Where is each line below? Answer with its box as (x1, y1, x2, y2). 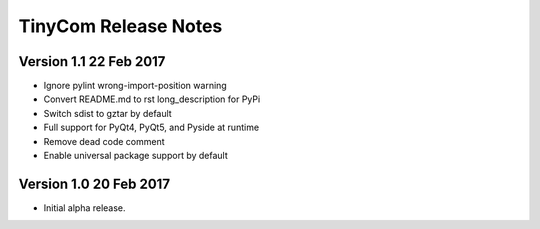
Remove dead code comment (43, 135, 165, 147)
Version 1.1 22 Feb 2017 (18, 53, 166, 70)
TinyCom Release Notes (18, 15, 223, 37)
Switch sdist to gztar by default (43, 107, 172, 119)
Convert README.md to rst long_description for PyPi (43, 93, 261, 105)
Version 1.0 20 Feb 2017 (18, 175, 170, 192)
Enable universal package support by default (43, 150, 229, 162)
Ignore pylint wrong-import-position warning (43, 80, 227, 92)
